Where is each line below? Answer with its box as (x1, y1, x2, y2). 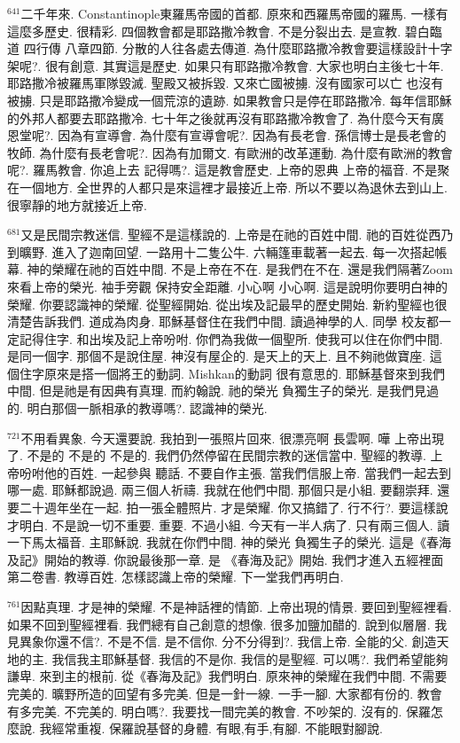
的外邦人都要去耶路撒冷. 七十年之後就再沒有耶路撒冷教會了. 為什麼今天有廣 (7, 108, 445, 127)
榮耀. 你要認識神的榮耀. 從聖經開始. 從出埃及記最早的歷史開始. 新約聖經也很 (7, 294, 448, 313)
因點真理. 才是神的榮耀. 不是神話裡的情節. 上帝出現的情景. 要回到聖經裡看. (20, 598, 452, 615)
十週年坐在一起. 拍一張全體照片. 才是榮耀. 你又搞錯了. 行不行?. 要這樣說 (31, 498, 448, 517)
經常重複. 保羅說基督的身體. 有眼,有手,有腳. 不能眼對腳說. (51, 719, 383, 738)
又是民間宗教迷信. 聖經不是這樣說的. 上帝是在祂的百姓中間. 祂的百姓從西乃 (20, 225, 454, 244)
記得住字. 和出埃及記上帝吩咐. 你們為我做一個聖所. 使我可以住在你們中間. (19, 329, 443, 348)
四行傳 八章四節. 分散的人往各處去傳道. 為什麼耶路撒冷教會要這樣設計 (23, 39, 428, 58)
